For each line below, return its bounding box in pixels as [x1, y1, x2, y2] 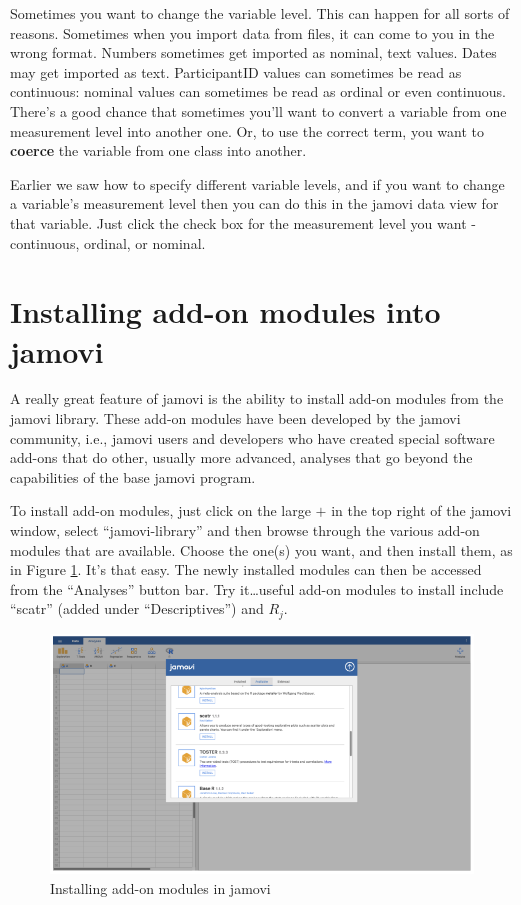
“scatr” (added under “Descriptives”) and [10, 598, 264, 619]
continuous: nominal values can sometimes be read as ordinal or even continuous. [10, 81, 507, 102]
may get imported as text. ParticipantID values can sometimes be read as [10, 61, 462, 82]
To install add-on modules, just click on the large [10, 500, 311, 521]
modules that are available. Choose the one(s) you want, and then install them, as [10, 539, 513, 560]
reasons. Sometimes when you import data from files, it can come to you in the [10, 22, 495, 43]
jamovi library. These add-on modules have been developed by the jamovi [10, 408, 461, 429]
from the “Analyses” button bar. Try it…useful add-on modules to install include [10, 578, 504, 599]
